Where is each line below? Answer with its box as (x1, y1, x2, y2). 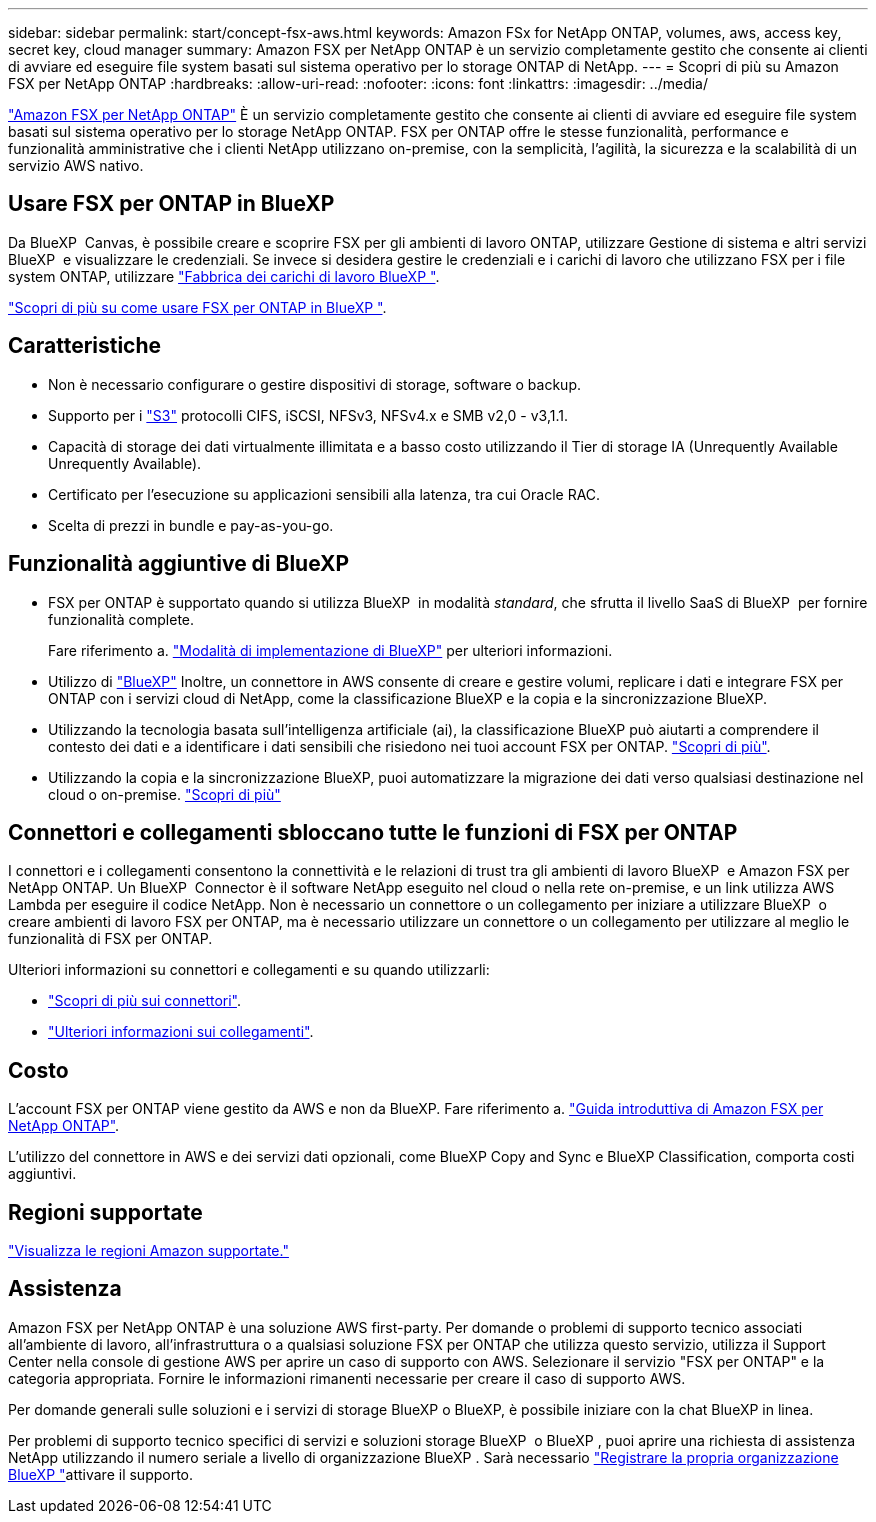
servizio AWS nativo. (8, 157, 144, 174)
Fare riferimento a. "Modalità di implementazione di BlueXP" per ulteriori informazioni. (48, 641, 613, 659)
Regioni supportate (8, 1199, 203, 1225)
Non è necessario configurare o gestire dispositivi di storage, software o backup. (48, 375, 582, 393)
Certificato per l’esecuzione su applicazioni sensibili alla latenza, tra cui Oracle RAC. (48, 485, 601, 503)
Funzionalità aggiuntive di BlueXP (8, 551, 350, 577)
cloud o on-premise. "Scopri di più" (48, 785, 281, 803)
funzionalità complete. (48, 610, 195, 628)
